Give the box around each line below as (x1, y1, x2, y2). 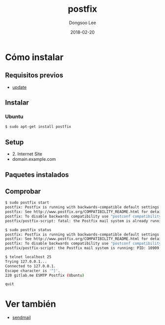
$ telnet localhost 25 (5, 255, 52, 260)
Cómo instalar (5, 52, 64, 62)
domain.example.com (12, 156, 56, 162)
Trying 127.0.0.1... (5, 259, 48, 264)
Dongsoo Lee (69, 20, 96, 26)
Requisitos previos (5, 71, 63, 80)
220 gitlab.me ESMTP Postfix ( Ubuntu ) (5, 273, 84, 278)
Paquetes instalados (5, 171, 69, 179)
